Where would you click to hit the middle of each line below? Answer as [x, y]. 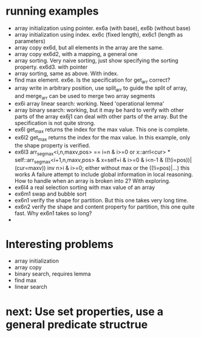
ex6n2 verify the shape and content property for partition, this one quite [104, 207]
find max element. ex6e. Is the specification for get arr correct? [92, 80]
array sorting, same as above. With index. [66, 73]
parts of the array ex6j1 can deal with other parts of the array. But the [101, 116]
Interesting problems [60, 244]
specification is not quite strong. [55, 123]
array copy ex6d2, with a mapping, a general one [76, 54]
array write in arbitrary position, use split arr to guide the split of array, [101, 88]
